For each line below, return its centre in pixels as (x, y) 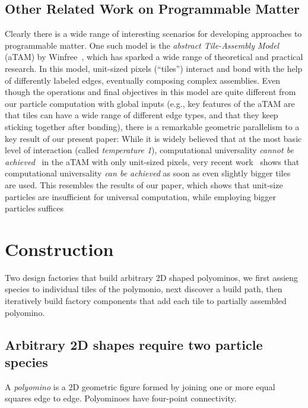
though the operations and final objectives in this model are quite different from (150, 92)
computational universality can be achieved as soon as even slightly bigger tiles (148, 173)
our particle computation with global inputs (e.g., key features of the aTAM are (150, 103)
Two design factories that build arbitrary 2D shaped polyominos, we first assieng (152, 277)
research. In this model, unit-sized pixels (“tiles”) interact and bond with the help (154, 68)
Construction (59, 249)
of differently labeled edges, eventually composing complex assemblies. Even (143, 80)
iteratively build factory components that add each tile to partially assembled (146, 301)
